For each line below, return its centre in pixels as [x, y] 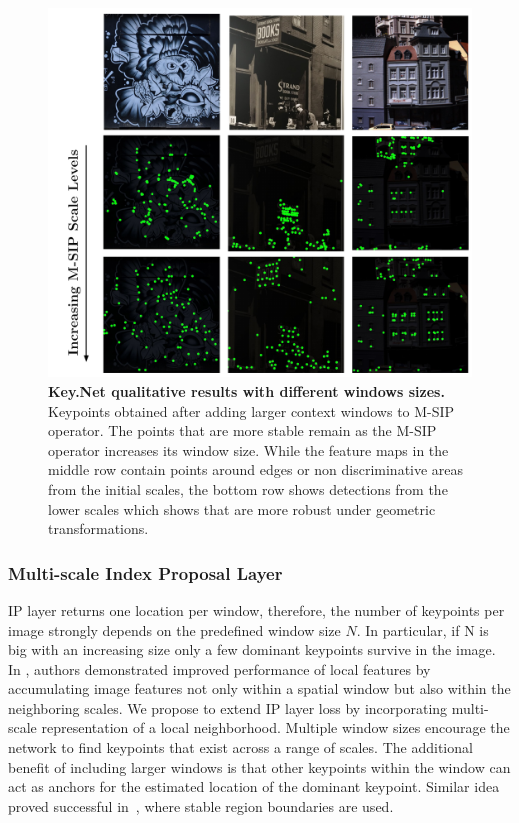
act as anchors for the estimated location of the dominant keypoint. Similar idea [254, 786]
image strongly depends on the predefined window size [174, 629]
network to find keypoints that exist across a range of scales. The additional [240, 747]
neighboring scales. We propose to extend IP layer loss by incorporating [228, 707]
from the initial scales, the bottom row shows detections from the [248, 488]
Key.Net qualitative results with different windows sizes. [246, 390]
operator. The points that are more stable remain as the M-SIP [242, 430]
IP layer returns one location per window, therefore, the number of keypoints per [256, 609]
